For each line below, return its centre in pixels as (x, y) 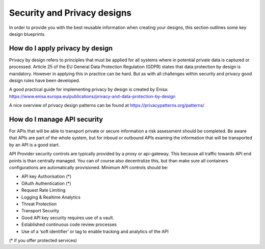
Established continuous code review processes (69, 224)
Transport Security (40, 211)
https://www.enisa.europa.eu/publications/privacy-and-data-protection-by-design (92, 96)
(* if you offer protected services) (43, 240)
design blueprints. (27, 34)
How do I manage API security (56, 119)
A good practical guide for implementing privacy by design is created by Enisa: (89, 89)
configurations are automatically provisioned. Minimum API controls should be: (89, 168)
